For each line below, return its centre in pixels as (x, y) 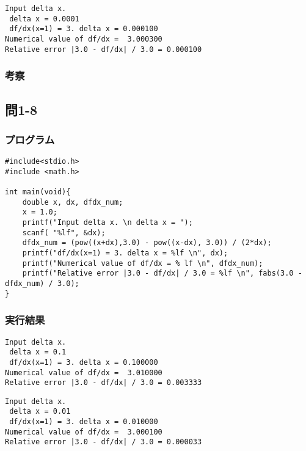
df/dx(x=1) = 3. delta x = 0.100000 (84, 362)
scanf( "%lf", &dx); (64, 233)
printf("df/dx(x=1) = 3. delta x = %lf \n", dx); (125, 253)
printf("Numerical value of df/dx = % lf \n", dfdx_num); (143, 263)
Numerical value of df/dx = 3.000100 (84, 432)
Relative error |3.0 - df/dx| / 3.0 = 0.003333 (104, 383)
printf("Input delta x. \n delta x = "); (107, 223)
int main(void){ (38, 192)
